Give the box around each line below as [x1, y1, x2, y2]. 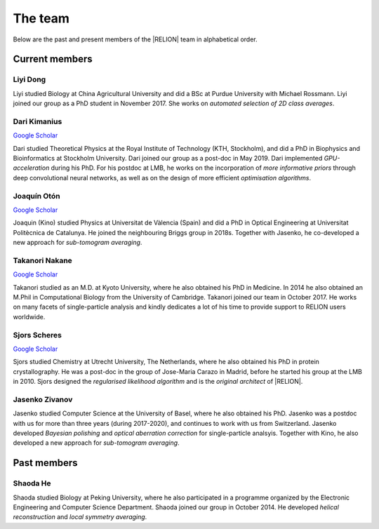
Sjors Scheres [13, 330, 62, 340]
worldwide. [13, 312, 46, 321]
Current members [13, 53, 93, 65]
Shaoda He [13, 478, 52, 488]
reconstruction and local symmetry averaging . [13, 513, 147, 521]
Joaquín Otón [13, 191, 60, 201]
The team [13, 11, 70, 26]
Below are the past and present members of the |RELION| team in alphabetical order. [13, 35, 258, 43]
